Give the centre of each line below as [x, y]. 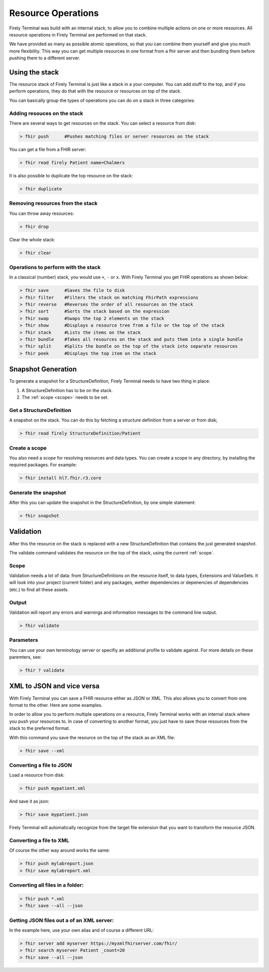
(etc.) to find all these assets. [39, 589]
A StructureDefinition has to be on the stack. [67, 390]
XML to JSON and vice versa [54, 686]
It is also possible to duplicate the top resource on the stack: [71, 175]
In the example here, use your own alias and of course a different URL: [81, 930]
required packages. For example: [43, 465]
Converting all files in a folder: [47, 885]
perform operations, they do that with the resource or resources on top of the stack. [95, 91]
